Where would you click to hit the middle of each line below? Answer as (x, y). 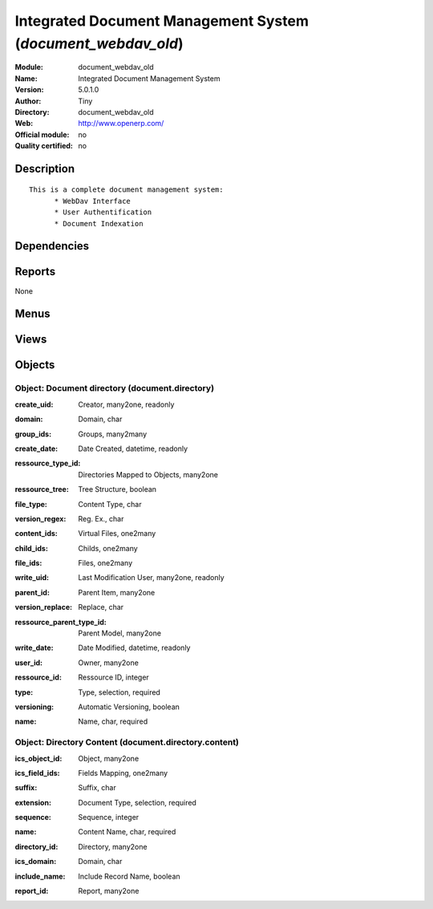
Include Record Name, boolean (129, 876)
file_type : (31, 504)
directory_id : (36, 846)
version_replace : (43, 607)
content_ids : (36, 534)
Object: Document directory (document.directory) (115, 388)
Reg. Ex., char (101, 518)
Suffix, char (97, 788)
